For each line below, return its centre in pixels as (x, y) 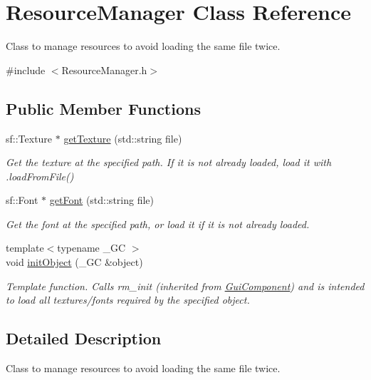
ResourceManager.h (104, 70)
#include (26, 70)
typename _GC (92, 248)
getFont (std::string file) (101, 200)
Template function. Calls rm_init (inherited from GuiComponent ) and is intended (185, 286)
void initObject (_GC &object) (74, 262)
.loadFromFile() (40, 176)
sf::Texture (29, 138)
